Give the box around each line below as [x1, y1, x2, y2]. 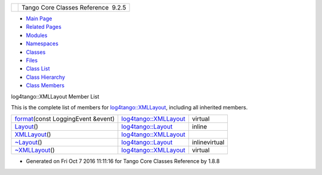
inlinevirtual [191, 138, 225, 146]
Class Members [26, 82, 65, 89]
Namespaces [26, 40, 59, 47]
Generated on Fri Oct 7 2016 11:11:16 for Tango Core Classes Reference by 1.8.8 [26, 158, 220, 165]
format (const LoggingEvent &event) [14, 115, 115, 123]
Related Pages [26, 23, 62, 30]
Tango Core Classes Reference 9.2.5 [21, 4, 126, 11]
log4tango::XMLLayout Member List [11, 93, 100, 100]
